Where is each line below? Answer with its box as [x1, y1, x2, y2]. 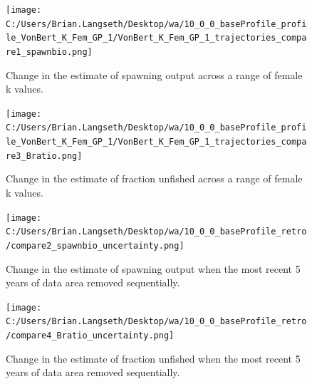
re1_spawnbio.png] [6, 46, 93, 57]
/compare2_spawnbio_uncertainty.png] [6, 240, 184, 251]
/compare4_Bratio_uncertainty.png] [6, 331, 175, 341]
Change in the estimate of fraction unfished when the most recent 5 [6, 351, 301, 365]
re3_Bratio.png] [6, 150, 83, 161]
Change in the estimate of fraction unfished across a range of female [6, 171, 303, 186]
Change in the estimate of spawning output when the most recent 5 [6, 261, 301, 276]
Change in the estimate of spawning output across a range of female [6, 67, 303, 82]
